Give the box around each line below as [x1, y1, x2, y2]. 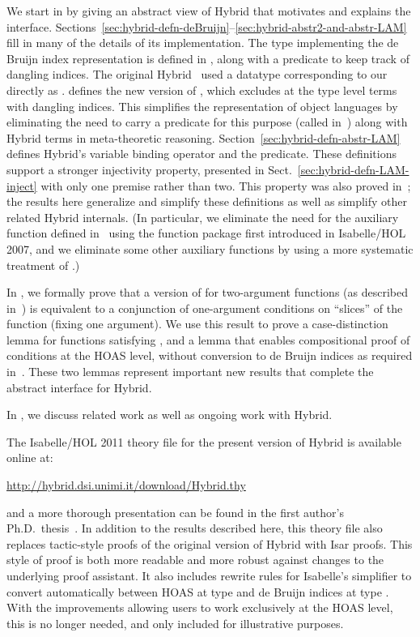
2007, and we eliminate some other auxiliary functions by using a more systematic [6, 240, 414, 257]
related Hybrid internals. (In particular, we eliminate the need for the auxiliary [6, 208, 399, 225]
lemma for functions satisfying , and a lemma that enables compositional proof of [6, 331, 410, 348]
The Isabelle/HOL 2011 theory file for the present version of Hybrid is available [6, 433, 401, 450]
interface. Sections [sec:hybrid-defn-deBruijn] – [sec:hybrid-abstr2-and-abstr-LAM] [6, 18, 407, 35]
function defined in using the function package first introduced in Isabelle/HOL [6, 224, 406, 242]
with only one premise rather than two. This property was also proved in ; [40, 177, 411, 194]
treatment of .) [6, 256, 80, 273]
